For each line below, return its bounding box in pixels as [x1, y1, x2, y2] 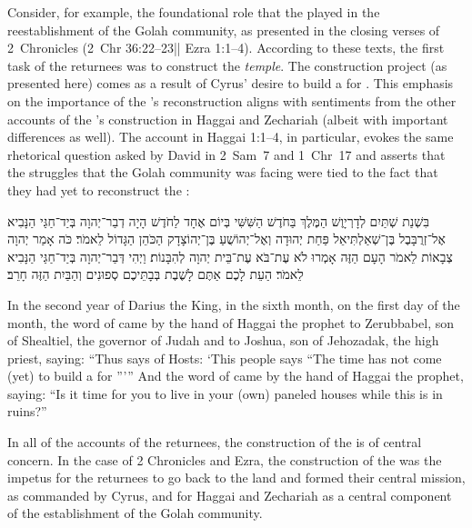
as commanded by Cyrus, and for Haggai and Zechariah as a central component [7, 485, 452, 504]
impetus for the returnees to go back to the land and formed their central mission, [7, 468, 466, 487]
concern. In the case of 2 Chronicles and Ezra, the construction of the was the [7, 450, 442, 469]
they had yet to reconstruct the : [7, 180, 190, 199]
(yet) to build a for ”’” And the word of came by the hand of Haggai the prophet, [7, 366, 464, 385]
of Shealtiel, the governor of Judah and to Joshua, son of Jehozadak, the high [7, 331, 439, 350]
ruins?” [7, 402, 47, 421]
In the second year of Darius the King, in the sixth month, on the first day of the [7, 294, 460, 314]
